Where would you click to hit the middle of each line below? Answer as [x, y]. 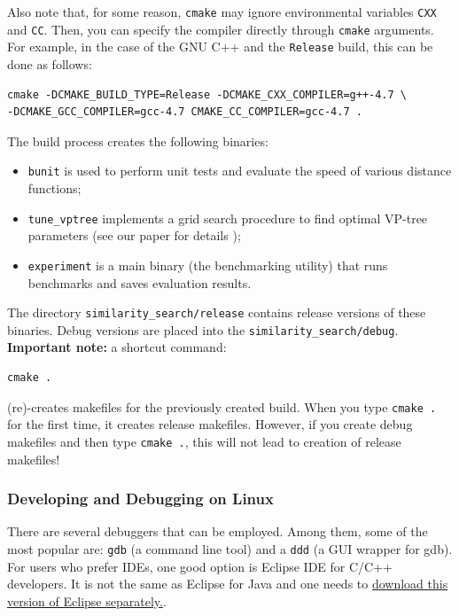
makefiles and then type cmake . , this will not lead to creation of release [204, 441]
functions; [54, 188]
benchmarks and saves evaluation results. [140, 282]
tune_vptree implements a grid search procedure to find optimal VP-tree [228, 218]
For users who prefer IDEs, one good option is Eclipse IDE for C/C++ [200, 566]
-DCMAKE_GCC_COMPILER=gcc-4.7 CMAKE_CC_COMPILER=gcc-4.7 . [185, 112]
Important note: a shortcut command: [117, 347]
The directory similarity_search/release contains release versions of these [217, 312]
